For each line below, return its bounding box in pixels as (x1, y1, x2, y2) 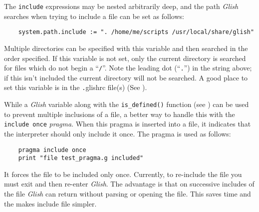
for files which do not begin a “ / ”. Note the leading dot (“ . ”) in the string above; (4, 62, 252, 73)
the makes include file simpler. (4, 198, 97, 208)
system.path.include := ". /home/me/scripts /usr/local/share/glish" (18, 28, 255, 36)
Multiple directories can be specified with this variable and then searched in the (4, 42, 248, 53)
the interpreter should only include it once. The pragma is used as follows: (4, 128, 231, 138)
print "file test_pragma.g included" (18, 154, 144, 162)
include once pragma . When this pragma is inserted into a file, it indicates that (4, 118, 251, 129)
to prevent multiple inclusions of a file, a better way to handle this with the (4, 108, 235, 119)
